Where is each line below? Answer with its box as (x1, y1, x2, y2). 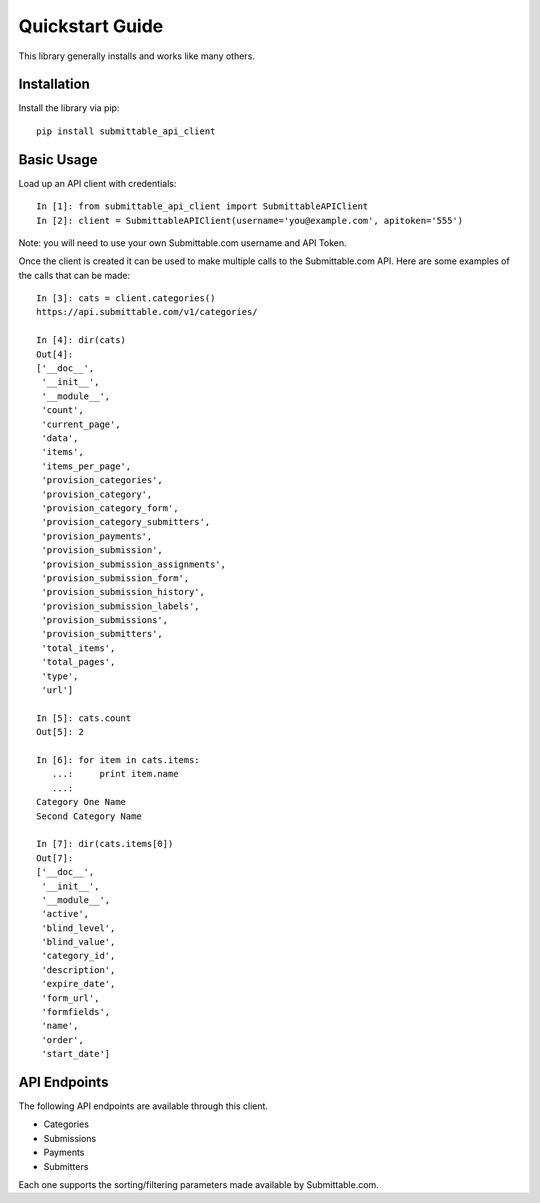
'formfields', (41, 1006, 111, 1018)
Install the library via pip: (18, 102, 120, 114)
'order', (41, 1034, 84, 1045)
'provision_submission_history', (41, 586, 205, 598)
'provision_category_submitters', (41, 516, 211, 528)
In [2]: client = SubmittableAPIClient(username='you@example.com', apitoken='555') (36, 215, 464, 226)
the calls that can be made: (18, 269, 131, 281)
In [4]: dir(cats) (36, 335, 127, 346)
